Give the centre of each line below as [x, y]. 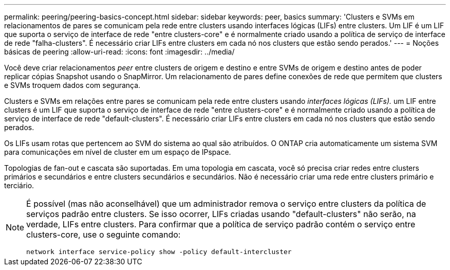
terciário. [19, 185]
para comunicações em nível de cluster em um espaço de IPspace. [118, 152]
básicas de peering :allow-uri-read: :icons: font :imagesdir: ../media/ [119, 52]
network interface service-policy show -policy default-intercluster [159, 252]
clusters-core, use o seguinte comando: [104, 235]
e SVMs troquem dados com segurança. [72, 85]
